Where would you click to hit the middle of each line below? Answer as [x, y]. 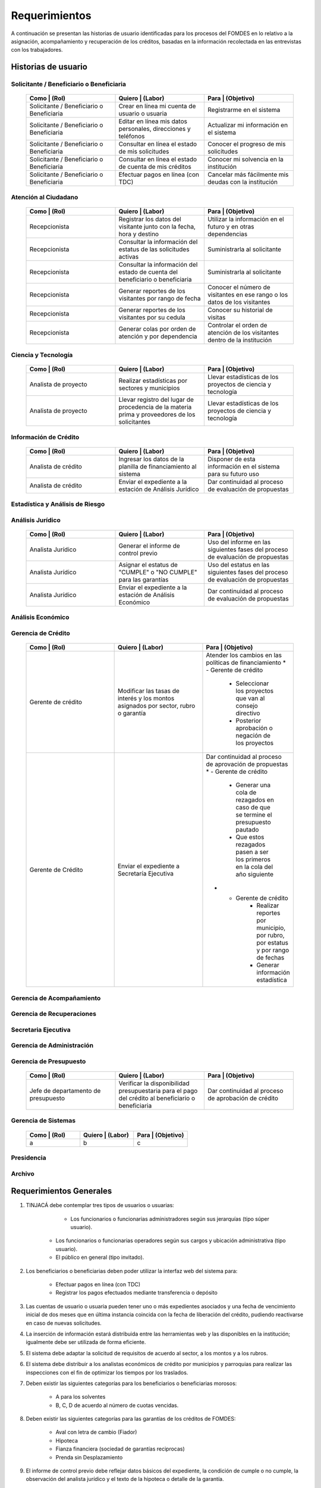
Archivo [23, 1174]
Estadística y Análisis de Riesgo [58, 504]
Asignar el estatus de [148, 565]
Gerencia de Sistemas [43, 1121]
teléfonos [132, 136]
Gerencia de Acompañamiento [56, 998]
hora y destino [139, 234]
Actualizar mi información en [248, 125]
